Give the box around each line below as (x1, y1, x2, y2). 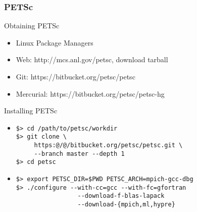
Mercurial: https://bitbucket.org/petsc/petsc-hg (16, 88, 165, 99)
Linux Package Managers (16, 37, 93, 48)
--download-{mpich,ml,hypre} (77, 201, 175, 208)
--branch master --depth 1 (34, 150, 125, 157)
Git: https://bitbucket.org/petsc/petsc (16, 71, 135, 81)
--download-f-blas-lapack (77, 192, 165, 200)
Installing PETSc (4, 105, 58, 116)
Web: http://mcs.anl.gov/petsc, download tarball (16, 54, 168, 65)
